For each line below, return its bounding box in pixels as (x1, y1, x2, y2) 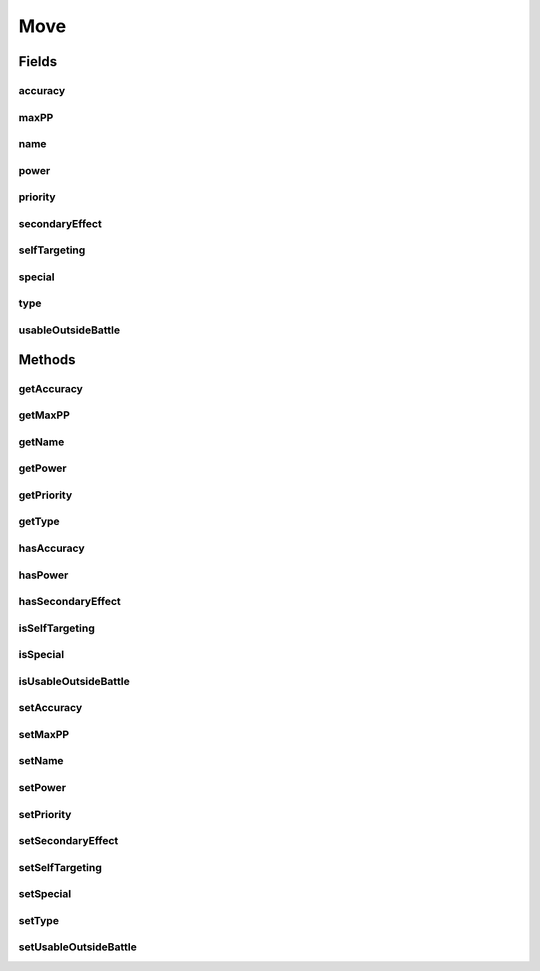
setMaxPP (18, 727, 70, 741)
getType (18, 515, 60, 529)
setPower (18, 781, 67, 795)
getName (18, 435, 65, 449)
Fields (18, 53, 58, 70)
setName (18, 754, 64, 768)
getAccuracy (18, 381, 84, 395)
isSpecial (18, 648, 65, 662)
